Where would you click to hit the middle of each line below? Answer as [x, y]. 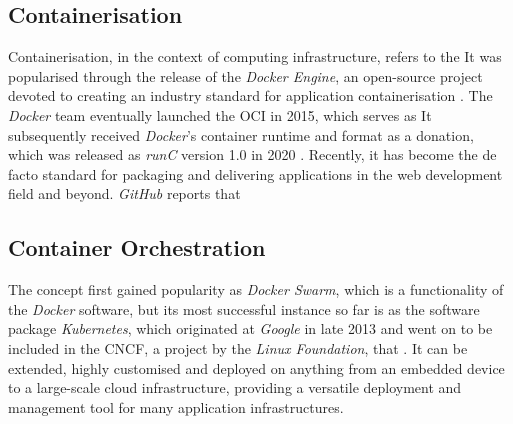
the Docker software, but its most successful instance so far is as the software [244, 308]
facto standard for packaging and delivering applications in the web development [255, 173]
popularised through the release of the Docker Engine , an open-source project [245, 75]
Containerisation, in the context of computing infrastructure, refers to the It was [255, 56]
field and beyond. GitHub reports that [124, 193]
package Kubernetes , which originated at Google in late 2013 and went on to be [250, 328]
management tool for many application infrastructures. [176, 406]
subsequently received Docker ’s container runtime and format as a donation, [241, 134]
